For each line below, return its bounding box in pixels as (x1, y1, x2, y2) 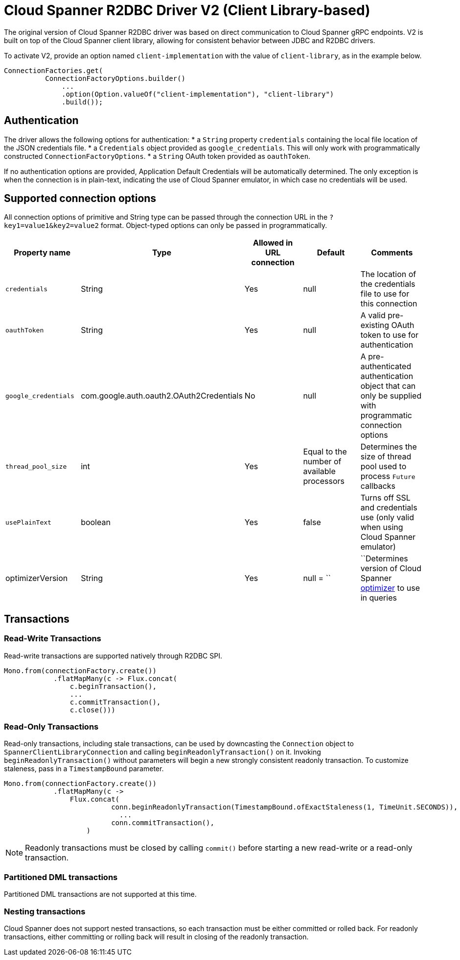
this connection (360, 299, 417, 309)
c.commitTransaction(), (69, 698, 161, 706)
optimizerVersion (5, 573, 68, 583)
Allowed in (253, 238, 293, 248)
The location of (360, 269, 416, 279)
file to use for (360, 289, 410, 299)
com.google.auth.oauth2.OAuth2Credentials (81, 391, 243, 401)
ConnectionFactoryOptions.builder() (45, 74, 185, 82)
